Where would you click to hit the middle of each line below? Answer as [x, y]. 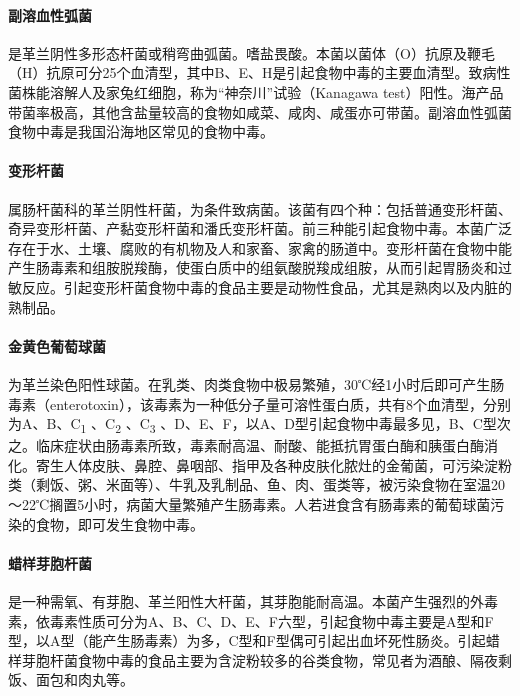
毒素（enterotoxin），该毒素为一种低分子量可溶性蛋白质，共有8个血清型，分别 [259, 403]
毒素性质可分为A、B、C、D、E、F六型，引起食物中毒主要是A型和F [271, 620]
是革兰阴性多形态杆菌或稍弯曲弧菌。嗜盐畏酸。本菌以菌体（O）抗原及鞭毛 [251, 52]
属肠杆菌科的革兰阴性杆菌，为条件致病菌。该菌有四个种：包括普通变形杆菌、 [260, 208]
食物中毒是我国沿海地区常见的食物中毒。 [141, 131]
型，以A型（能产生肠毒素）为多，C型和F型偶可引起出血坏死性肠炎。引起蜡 [254, 640]
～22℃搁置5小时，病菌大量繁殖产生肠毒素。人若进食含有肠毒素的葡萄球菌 [249, 504]
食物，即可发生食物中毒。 [119, 523]
